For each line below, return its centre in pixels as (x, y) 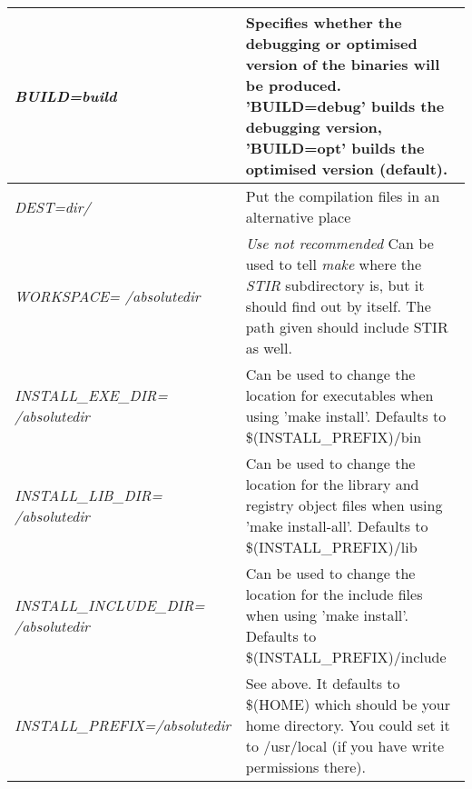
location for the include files (334, 594)
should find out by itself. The (338, 306)
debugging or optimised (331, 43)
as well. (269, 348)
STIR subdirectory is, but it (335, 285)
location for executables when (339, 395)
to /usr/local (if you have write (345, 746)
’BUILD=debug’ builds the (345, 106)
